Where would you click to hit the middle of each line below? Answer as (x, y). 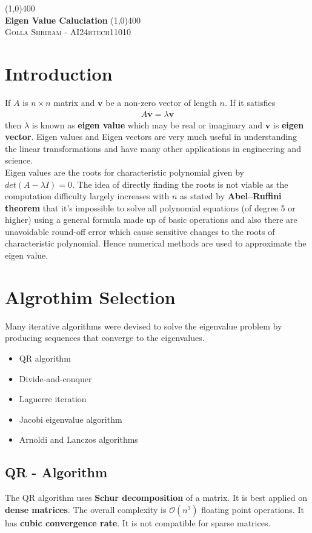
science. (19, 160)
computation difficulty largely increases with (87, 196)
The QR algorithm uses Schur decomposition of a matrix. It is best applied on (156, 498)
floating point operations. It (253, 509)
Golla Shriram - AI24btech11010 (68, 32)
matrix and (74, 102)
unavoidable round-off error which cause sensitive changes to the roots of (140, 231)
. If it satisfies (250, 102)
